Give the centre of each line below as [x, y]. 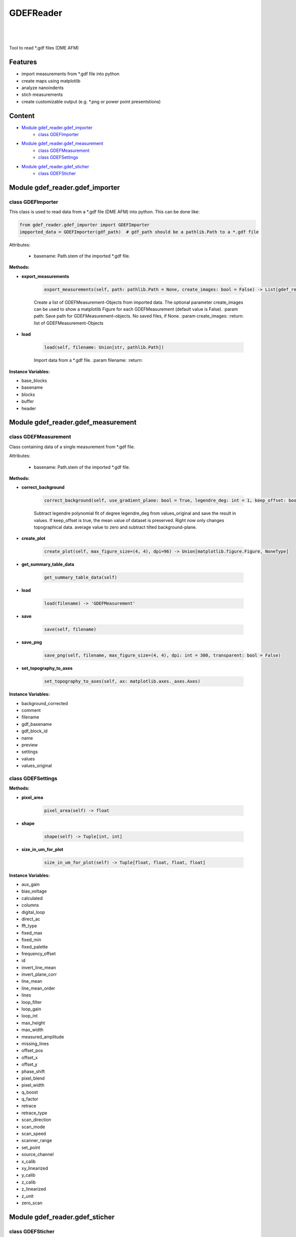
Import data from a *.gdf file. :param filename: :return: [88, 360]
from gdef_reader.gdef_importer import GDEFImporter [85, 225]
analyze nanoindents [43, 88]
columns [30, 905]
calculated [32, 898]
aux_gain [31, 884]
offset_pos [32, 1050]
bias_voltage [34, 891]
